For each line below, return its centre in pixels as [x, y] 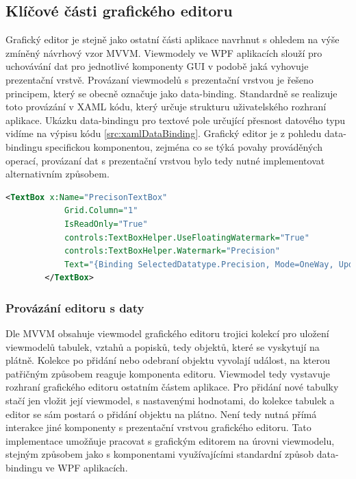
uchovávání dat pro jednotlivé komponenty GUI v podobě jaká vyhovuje [157, 66]
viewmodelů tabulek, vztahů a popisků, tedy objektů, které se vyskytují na [163, 346]
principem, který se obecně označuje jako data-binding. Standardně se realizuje [171, 93]
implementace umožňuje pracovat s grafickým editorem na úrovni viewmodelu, [170, 440]
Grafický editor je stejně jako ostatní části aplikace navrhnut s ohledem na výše [173, 39]
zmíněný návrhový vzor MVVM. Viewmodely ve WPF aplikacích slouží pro [164, 52]
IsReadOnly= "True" [106, 224]
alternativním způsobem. [58, 174]
